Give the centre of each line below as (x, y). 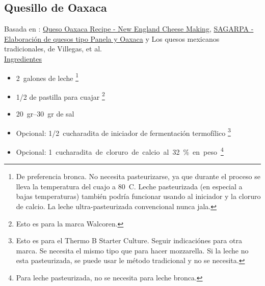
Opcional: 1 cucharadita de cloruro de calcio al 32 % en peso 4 (120, 151)
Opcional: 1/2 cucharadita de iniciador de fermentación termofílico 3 (123, 132)
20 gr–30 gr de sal (45, 114)
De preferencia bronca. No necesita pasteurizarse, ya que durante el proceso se (138, 176)
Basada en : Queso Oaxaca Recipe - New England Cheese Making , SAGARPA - (129, 29)
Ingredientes (23, 58)
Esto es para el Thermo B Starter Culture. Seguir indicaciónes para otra (129, 240)
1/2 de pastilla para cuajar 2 (60, 96)
